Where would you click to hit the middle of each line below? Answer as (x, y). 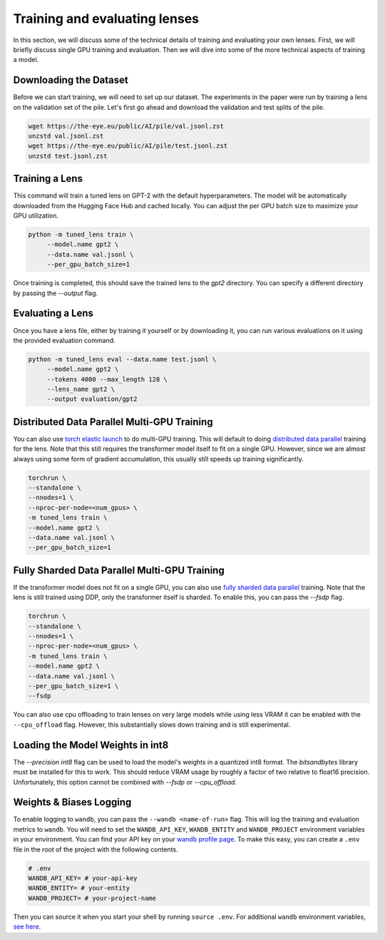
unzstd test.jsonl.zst (68, 156)
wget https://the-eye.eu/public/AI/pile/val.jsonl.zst (126, 126)
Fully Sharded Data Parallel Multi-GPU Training (119, 570)
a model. (26, 60)
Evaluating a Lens (53, 313)
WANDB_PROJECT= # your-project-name (92, 898)
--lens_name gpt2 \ (81, 389)
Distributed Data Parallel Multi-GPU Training (113, 422)
